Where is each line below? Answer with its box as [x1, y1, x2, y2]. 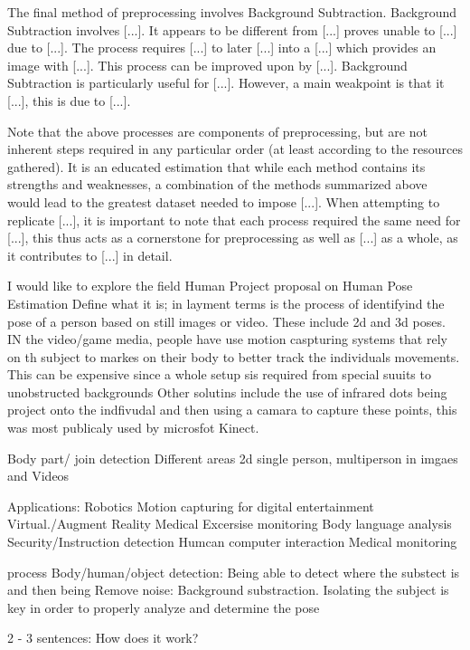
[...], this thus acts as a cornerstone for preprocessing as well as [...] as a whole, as [7, 228, 458, 247]
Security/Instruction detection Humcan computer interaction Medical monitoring [7, 532, 457, 551]
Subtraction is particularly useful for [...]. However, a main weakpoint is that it [7, 73, 445, 92]
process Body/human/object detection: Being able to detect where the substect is [7, 562, 460, 581]
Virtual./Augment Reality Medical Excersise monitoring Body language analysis [7, 514, 452, 533]
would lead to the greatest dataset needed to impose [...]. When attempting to [7, 192, 440, 211]
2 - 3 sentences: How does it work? [7, 628, 199, 647]
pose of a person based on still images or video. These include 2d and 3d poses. [7, 311, 446, 330]
